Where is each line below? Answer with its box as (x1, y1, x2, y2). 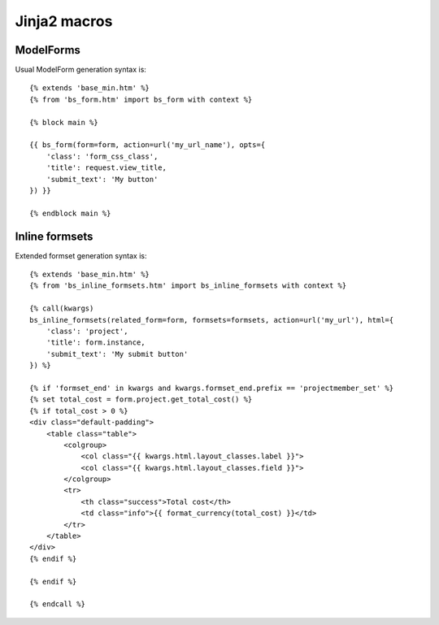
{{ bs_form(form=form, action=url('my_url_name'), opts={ (29, 141, 266, 150)
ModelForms (15, 43, 81, 57)
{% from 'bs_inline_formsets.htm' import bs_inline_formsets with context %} (29, 281, 347, 290)
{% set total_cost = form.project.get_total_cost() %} (29, 395, 253, 404)
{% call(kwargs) (29, 304, 94, 313)
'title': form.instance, (46, 338, 146, 347)
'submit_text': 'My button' (46, 175, 159, 184)
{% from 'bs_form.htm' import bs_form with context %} (29, 94, 253, 104)
